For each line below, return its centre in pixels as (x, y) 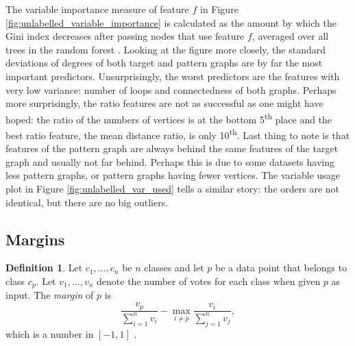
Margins (35, 239)
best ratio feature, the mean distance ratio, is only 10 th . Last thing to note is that (178, 134)
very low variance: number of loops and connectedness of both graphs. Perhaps (171, 89)
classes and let (174, 268)
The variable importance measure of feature (97, 9)
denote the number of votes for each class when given (209, 281)
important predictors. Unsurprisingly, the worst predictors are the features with (173, 76)
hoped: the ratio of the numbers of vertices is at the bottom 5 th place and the (169, 118)
